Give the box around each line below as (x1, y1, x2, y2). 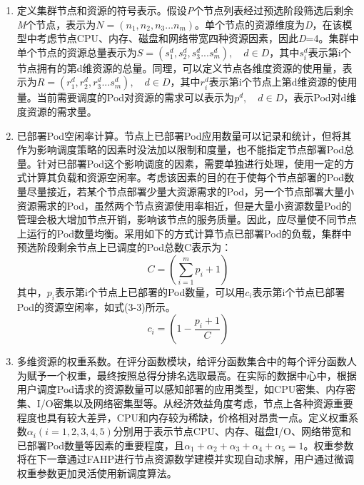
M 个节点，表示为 (16, 16, 96, 31)
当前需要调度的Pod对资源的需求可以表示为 (36, 90, 235, 105)
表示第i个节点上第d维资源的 (208, 74, 338, 89)
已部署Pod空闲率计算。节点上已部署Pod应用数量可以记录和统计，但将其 (16, 128, 352, 143)
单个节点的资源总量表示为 (16, 44, 137, 59)
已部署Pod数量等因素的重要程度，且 (16, 437, 185, 452)
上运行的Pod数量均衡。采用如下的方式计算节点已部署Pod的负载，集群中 (16, 225, 352, 240)
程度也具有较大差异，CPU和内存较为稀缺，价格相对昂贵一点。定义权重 (16, 409, 348, 424)
